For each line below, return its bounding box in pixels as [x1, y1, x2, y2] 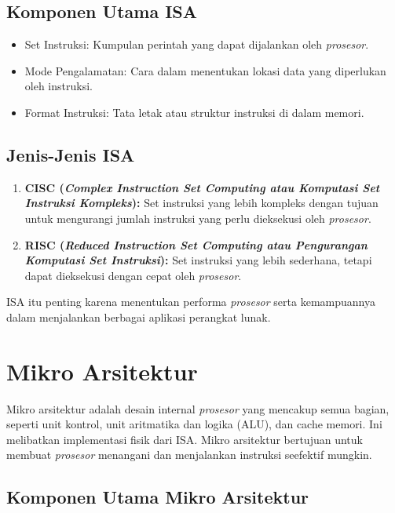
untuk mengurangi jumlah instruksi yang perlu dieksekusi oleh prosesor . [24, 209, 371, 226]
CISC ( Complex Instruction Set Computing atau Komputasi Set [24, 179, 380, 195]
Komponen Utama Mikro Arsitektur [6, 485, 309, 509]
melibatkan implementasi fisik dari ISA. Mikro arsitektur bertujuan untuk [6, 431, 363, 447]
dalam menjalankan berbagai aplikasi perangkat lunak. [6, 308, 271, 325]
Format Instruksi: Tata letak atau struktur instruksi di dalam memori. [24, 104, 364, 120]
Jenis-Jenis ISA [6, 142, 135, 166]
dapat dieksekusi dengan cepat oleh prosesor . [24, 267, 242, 283]
